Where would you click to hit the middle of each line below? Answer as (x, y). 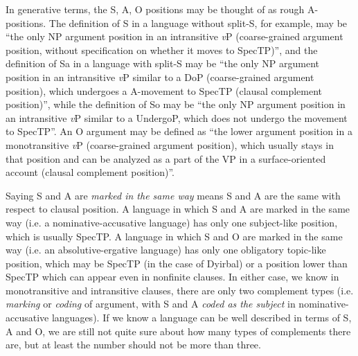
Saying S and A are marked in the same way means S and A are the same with (173, 195)
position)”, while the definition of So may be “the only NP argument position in (176, 104)
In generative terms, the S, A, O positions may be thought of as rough (155, 9)
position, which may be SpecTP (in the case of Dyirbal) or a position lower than (177, 263)
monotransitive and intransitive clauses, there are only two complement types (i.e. (180, 290)
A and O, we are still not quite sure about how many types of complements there (178, 331)
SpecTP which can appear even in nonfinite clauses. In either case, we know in (172, 277)
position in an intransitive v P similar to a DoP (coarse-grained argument (160, 77)
